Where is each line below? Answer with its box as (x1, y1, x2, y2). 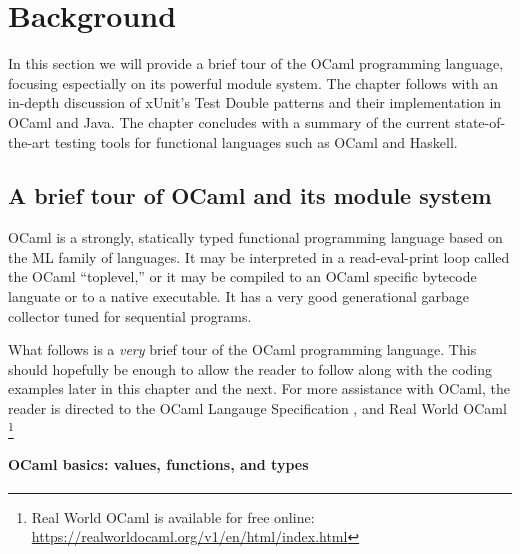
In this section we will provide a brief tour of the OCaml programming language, (8, 53, 504, 74)
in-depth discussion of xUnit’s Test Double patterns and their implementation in (8, 92, 502, 113)
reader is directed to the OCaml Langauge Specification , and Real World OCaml (8, 398, 507, 419)
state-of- (454, 111, 506, 132)
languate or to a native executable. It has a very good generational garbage (8, 286, 470, 307)
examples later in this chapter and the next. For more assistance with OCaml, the (8, 378, 510, 399)
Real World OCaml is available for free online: (31, 506, 315, 527)
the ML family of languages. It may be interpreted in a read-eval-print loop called (8, 246, 510, 267)
